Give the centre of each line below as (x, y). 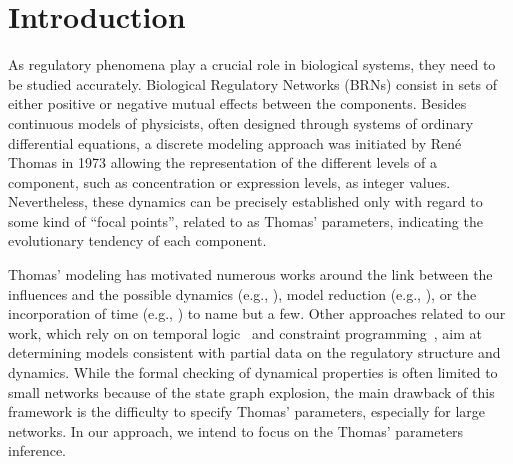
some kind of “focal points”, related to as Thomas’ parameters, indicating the (245, 220)
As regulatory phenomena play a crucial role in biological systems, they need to (252, 64)
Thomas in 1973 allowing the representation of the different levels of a (222, 162)
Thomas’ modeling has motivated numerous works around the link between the (250, 274)
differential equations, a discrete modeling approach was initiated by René (235, 142)
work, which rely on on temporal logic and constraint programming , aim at (245, 332)
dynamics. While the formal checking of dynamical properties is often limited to (253, 372)
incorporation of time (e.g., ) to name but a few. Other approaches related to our (257, 313)
